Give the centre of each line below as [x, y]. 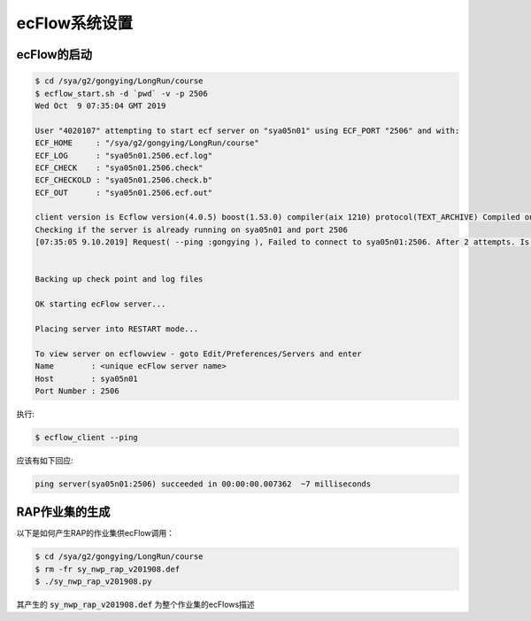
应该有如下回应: [45, 460]
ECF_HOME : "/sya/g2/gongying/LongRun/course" [147, 143]
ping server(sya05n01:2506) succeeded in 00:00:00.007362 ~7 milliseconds [203, 484]
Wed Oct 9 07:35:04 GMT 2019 [100, 105]
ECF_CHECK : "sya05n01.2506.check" [119, 167]
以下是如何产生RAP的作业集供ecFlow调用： [96, 533]
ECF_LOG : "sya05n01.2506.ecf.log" [123, 155]
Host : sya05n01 [87, 378]
